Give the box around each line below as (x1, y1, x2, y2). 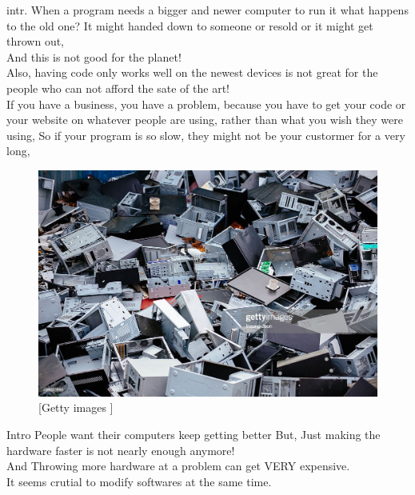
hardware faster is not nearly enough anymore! (6, 441, 235, 458)
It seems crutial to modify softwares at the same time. (6, 473, 272, 489)
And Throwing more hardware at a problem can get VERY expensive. (6, 457, 350, 474)
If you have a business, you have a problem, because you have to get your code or (6, 95, 406, 112)
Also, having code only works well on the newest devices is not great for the (6, 64, 378, 81)
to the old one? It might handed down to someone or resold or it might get (6, 17, 373, 34)
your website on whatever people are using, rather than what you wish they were (6, 111, 403, 128)
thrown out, (6, 33, 65, 50)
